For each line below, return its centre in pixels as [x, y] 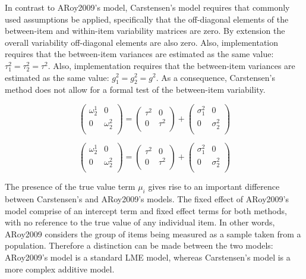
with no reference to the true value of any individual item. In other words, [140, 222]
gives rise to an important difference [214, 186]
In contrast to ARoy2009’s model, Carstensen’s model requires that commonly [147, 7]
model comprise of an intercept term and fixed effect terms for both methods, [146, 210]
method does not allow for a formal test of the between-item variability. [135, 90]
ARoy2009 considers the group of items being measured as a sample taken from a [153, 233]
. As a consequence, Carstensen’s [215, 77]
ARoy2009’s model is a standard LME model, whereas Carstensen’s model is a [148, 257]
